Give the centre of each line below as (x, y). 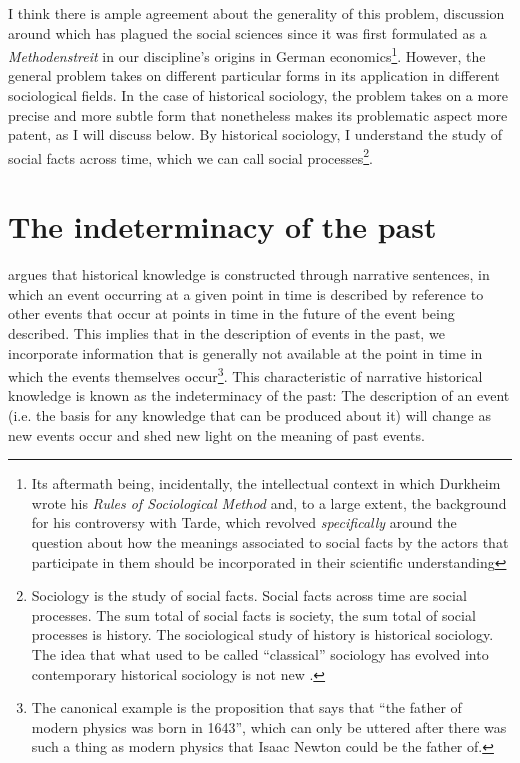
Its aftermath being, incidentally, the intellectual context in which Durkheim (266, 483)
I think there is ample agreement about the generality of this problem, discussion (256, 13)
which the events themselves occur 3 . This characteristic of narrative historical (245, 374)
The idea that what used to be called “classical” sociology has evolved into (260, 653)
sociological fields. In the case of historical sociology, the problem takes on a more (258, 95)
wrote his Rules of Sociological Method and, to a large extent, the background (269, 502)
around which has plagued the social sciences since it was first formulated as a (247, 32)
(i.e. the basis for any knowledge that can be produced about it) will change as (249, 415)
